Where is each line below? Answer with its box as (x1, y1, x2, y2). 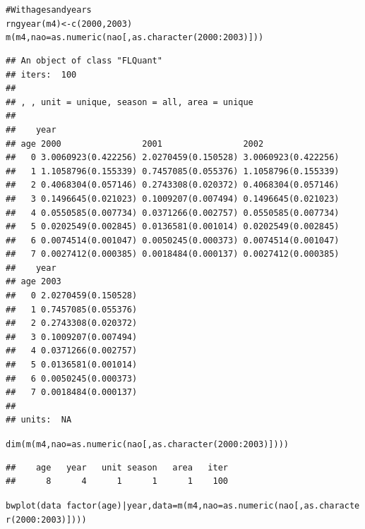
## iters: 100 (6, 69, 77, 80)
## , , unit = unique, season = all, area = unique (6, 97, 253, 107)
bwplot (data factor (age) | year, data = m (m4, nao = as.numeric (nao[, (6, 500, 304, 511)
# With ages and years (6, 5, 92, 15)
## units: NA (6, 415, 72, 425)
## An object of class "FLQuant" (6, 55, 162, 66)
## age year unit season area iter (6, 462, 228, 473)
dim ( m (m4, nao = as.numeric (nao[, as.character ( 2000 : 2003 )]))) (6, 439, 289, 449)
